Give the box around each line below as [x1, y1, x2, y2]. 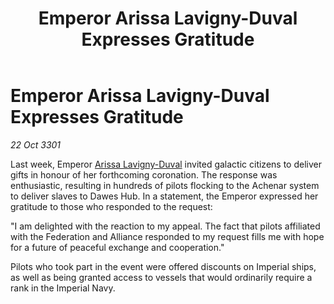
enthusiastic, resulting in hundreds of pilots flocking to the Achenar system [10, 179, 320, 191]
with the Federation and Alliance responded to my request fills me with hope [10, 230, 325, 242]
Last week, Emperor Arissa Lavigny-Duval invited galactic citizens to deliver [10, 158, 322, 170]
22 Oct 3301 [10, 138, 62, 151]
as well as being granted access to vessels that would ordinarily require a [10, 271, 313, 283]
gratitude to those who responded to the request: [10, 200, 213, 212]
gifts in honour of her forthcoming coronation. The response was [10, 168, 278, 181]
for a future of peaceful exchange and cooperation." [10, 241, 225, 253]
